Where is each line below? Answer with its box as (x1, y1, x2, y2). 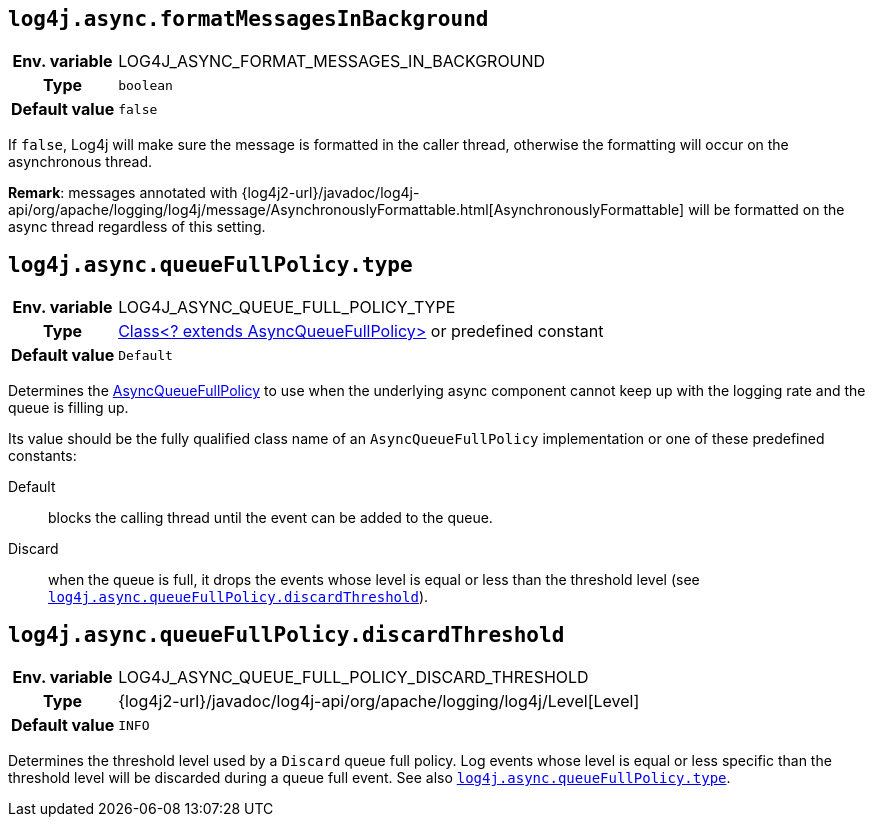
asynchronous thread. (8, 153, 153, 171)
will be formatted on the (688, 201, 845, 219)
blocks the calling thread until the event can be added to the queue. (48, 509, 493, 527)
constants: (8, 447, 77, 465)
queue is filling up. (8, 399, 129, 417)
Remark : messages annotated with (8, 184, 238, 202)
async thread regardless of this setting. (8, 218, 266, 236)
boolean (118, 77, 173, 93)
